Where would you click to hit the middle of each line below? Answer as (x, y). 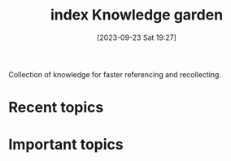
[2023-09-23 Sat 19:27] (137, 37)
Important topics (66, 145)
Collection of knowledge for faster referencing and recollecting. (115, 74)
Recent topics (56, 108)
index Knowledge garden (137, 15)
